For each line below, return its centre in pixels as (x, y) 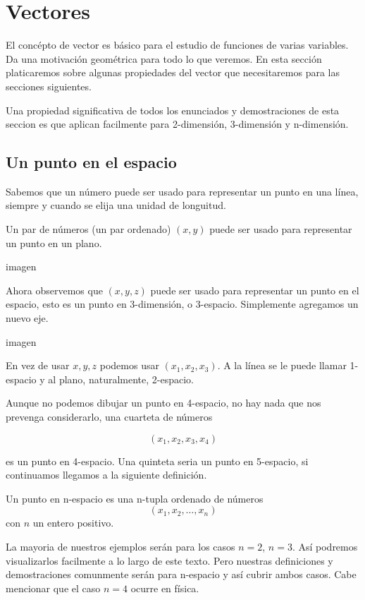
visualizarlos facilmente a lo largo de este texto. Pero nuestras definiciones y (169, 560)
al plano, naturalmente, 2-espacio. (121, 379)
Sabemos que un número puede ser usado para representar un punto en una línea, (182, 191)
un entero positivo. (73, 523)
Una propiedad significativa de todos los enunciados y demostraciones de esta (173, 110)
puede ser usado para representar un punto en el (255, 290)
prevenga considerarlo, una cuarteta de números (109, 417)
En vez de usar (38, 365)
